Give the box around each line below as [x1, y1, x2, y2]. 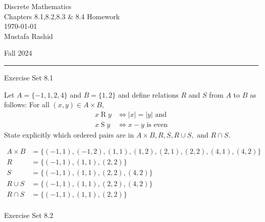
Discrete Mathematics [4, 1, 72, 11]
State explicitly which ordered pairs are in [4, 129, 134, 140]
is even [146, 121, 168, 128]
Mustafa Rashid [4, 30, 53, 41]
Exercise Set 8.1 [4, 72, 54, 82]
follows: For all [4, 99, 49, 110]
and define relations [118, 89, 179, 100]
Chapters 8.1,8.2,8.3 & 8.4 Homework [4, 11, 120, 21]
